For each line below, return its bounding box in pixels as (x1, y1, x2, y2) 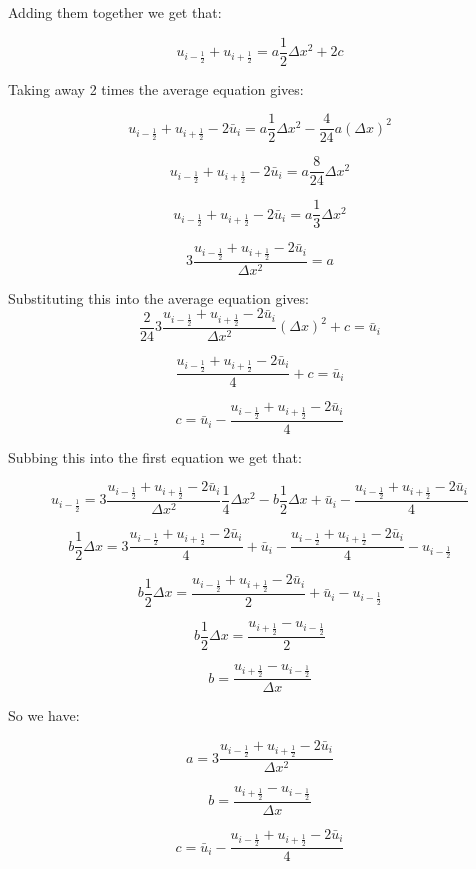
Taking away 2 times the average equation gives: (8, 78, 304, 99)
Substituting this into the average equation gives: (8, 287, 309, 308)
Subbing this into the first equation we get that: (8, 446, 302, 467)
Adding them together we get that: (8, 2, 222, 22)
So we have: (8, 705, 80, 726)
